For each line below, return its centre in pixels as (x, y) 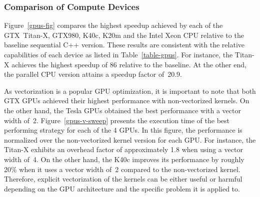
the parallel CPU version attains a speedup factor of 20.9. (93, 74)
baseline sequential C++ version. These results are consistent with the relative (124, 45)
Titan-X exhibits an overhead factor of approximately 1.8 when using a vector (123, 149)
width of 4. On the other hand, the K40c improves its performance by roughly (124, 159)
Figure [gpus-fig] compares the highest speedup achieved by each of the (113, 25)
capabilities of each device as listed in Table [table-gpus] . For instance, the (118, 54)
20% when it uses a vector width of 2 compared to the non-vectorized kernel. (122, 169)
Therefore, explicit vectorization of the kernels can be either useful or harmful (123, 179)
